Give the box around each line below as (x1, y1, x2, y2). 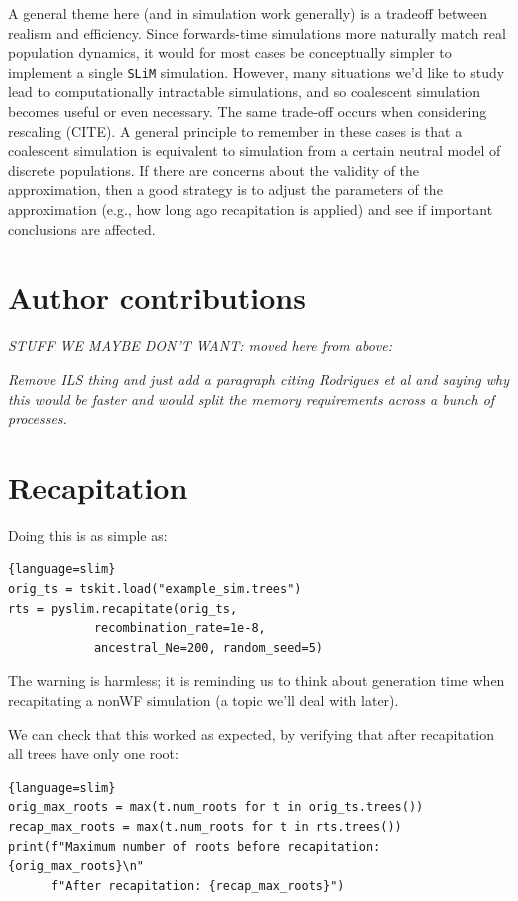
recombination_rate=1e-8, (93, 621, 266, 636)
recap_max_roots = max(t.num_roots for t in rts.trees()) (8, 819, 402, 834)
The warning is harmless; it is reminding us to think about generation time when (8, 670, 505, 691)
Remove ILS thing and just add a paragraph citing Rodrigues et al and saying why (8, 368, 510, 389)
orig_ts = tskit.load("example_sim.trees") (8, 582, 302, 596)
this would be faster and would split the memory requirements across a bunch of (8, 388, 495, 409)
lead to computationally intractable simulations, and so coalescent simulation (8, 81, 481, 102)
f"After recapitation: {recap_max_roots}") (50, 878, 345, 893)
